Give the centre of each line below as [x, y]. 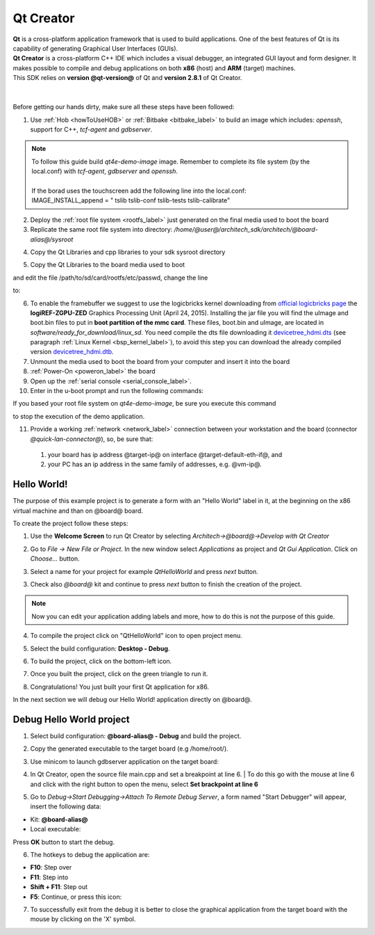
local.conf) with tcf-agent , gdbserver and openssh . [105, 171]
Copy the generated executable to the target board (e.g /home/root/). [129, 749]
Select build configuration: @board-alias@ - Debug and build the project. [136, 736]
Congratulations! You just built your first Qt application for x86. [120, 687]
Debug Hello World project [71, 719]
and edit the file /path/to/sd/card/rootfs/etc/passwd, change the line [110, 278]
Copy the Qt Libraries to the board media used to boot [108, 265]
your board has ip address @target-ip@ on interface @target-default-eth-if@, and [165, 455]
